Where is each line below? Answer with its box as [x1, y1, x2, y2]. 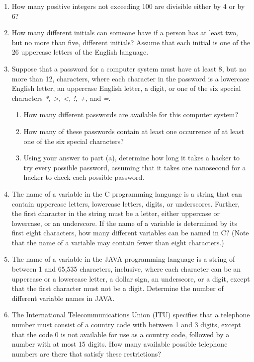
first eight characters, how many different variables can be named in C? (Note [11, 227, 249, 238]
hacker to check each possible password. [23, 172, 145, 182]
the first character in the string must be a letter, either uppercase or [11, 208, 220, 218]
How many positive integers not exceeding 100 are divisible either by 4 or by [11, 1, 245, 11]
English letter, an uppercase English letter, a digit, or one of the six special [11, 83, 241, 93]
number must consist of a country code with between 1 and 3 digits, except [11, 319, 241, 330]
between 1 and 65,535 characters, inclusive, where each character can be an [11, 264, 241, 274]
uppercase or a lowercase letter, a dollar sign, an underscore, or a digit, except [11, 273, 250, 284]
